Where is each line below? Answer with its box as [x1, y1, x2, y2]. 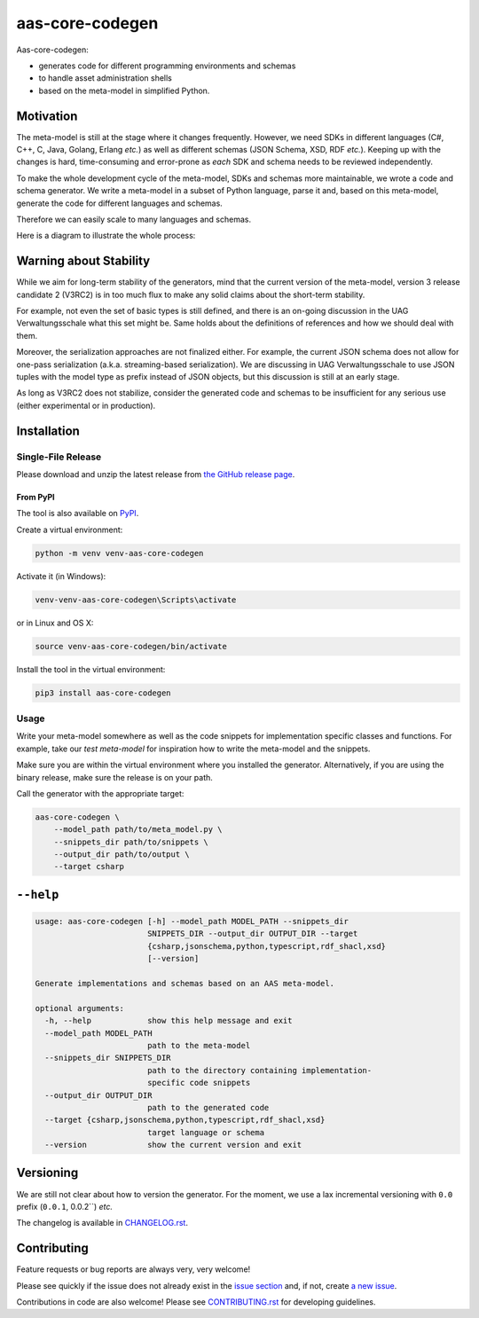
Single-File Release [16, 451, 102, 463]
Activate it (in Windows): [16, 570, 106, 581]
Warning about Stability [16, 254, 151, 269]
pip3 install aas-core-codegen [35, 687, 172, 698]
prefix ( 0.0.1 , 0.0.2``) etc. [16, 1201, 114, 1212]
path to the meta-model [146, 1040, 251, 1050]
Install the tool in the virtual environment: [16, 663, 166, 674]
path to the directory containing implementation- [146, 1065, 373, 1075]
